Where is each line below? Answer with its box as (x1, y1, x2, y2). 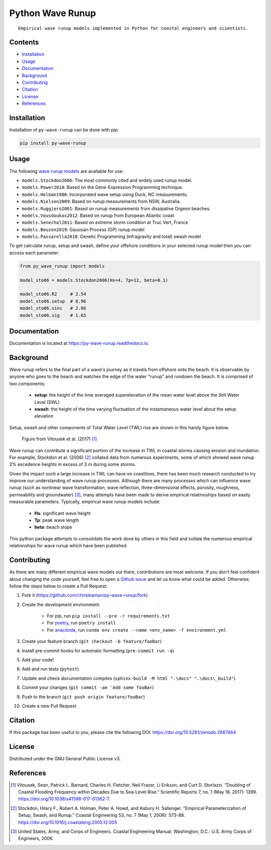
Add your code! (22, 657, 54, 663)
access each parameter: (9, 250, 60, 256)
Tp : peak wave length (34, 517, 79, 523)
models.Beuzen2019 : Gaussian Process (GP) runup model (22, 226, 145, 232)
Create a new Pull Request (22, 703, 77, 709)
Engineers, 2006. (18, 835, 54, 841)
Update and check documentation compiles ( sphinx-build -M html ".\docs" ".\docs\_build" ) (22, 675, 236, 681)
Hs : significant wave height (34, 510, 91, 516)
